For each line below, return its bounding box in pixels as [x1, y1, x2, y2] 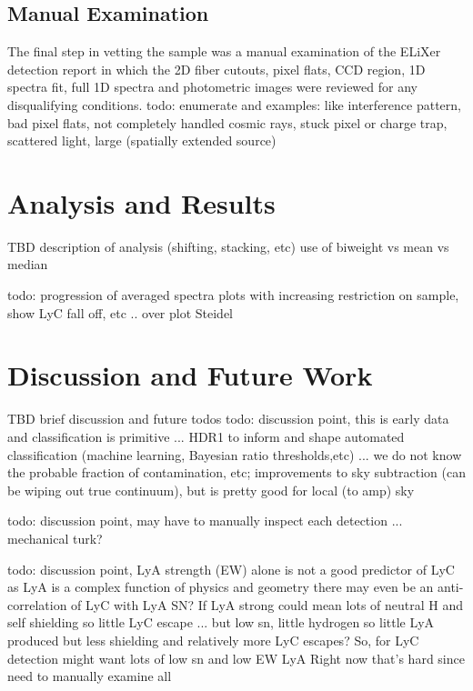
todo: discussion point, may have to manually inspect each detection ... [7, 511, 403, 530]
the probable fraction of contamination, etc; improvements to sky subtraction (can [7, 463, 467, 482]
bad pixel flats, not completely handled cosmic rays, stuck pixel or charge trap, [7, 113, 448, 132]
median [7, 255, 48, 274]
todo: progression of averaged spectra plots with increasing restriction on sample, [7, 285, 459, 305]
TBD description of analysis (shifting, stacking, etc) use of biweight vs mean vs [7, 236, 449, 255]
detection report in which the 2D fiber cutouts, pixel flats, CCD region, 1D [7, 59, 426, 78]
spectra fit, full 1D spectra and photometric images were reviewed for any [7, 77, 418, 96]
